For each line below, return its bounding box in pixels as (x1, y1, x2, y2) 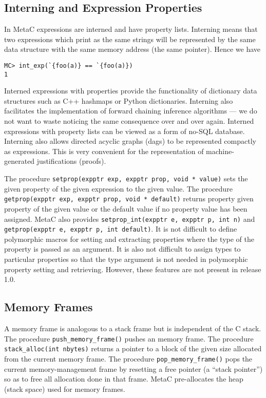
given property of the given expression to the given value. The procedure (4, 183, 233, 194)
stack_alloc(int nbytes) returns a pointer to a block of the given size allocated (4, 343, 262, 354)
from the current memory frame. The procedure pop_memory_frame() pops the (4, 353, 253, 364)
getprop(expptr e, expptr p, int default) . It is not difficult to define (4, 223, 237, 234)
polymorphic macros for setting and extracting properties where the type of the (4, 233, 255, 244)
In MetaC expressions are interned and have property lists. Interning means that (4, 24, 258, 34)
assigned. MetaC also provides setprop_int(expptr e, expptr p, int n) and (4, 213, 255, 224)
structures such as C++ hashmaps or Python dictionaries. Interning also (4, 95, 233, 106)
